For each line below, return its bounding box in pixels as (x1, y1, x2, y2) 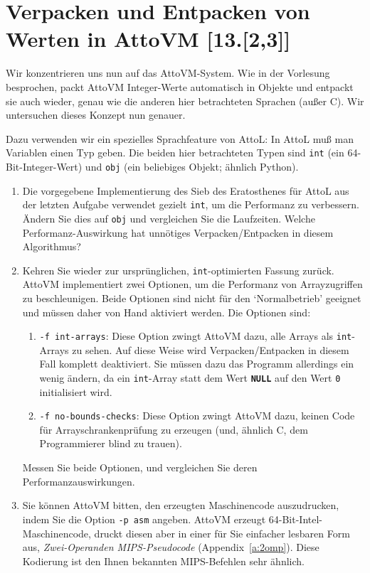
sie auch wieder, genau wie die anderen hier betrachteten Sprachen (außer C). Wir (6, 93, 364, 108)
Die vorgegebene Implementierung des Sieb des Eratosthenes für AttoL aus (22, 183, 349, 198)
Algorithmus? (22, 239, 81, 254)
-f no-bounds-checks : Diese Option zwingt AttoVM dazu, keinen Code (39, 408, 355, 423)
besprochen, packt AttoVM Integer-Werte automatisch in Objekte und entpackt (6, 79, 354, 94)
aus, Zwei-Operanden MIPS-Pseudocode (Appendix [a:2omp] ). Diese (22, 540, 319, 555)
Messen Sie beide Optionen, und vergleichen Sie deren (22, 460, 258, 475)
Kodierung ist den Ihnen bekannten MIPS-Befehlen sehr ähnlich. (22, 553, 305, 568)
